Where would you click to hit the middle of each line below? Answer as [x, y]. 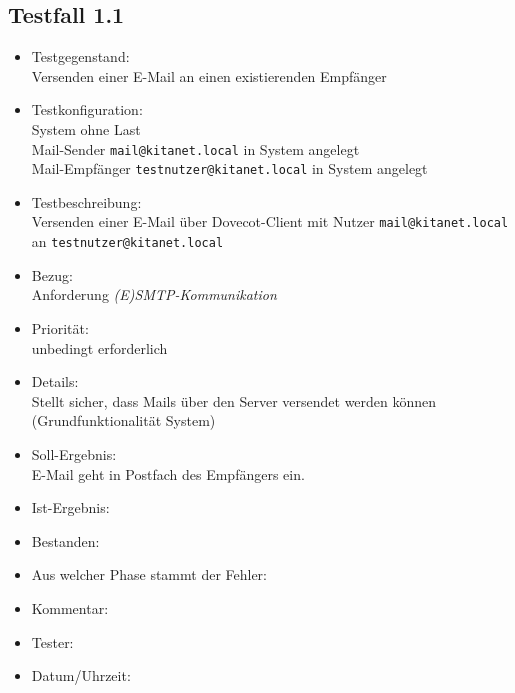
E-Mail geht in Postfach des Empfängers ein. [168, 473]
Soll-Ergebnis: [74, 453]
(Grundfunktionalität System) [123, 420]
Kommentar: [70, 607]
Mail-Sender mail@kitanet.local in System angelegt [195, 148]
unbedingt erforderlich [99, 347]
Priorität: [60, 327]
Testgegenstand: [80, 56]
